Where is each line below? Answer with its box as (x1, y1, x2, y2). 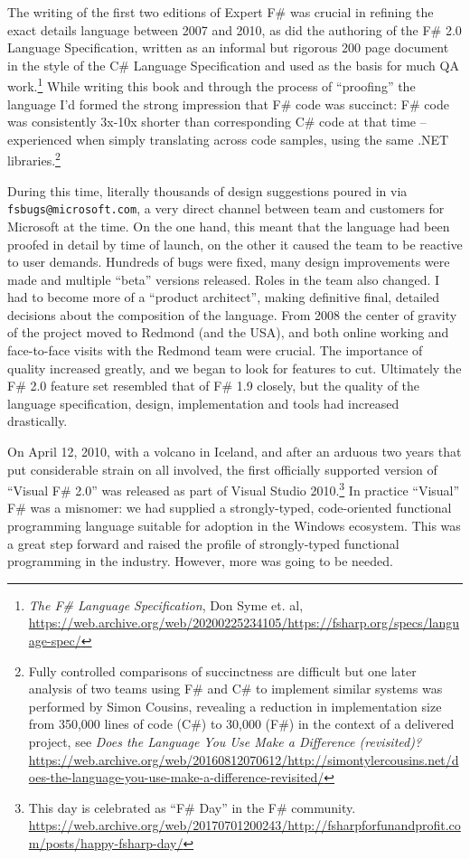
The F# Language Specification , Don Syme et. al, (28, 595, 304, 614)
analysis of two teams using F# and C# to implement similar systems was (28, 679, 443, 698)
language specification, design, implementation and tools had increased (7, 393, 399, 412)
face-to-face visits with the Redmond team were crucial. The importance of (7, 341, 423, 360)
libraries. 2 (7, 148, 61, 170)
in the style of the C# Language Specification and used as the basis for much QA (7, 55, 459, 74)
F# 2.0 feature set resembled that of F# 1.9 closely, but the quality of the (7, 376, 420, 395)
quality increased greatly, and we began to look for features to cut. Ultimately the (7, 358, 462, 377)
